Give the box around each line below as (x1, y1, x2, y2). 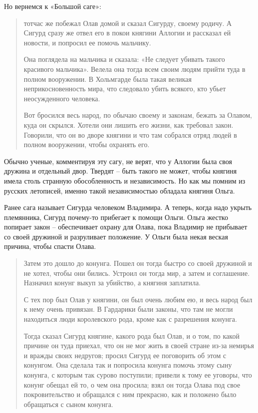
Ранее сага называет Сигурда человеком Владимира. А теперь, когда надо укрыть (4, 202, 252, 212)
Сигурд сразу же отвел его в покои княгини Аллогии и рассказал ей (23, 27, 231, 38)
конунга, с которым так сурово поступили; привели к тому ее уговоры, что (23, 370, 252, 380)
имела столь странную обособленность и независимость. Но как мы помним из (4, 175, 246, 186)
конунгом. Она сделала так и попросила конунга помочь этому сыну (23, 360, 232, 370)
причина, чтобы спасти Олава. (4, 241, 96, 251)
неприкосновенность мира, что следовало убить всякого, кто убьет (23, 83, 226, 94)
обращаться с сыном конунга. (23, 399, 113, 409)
